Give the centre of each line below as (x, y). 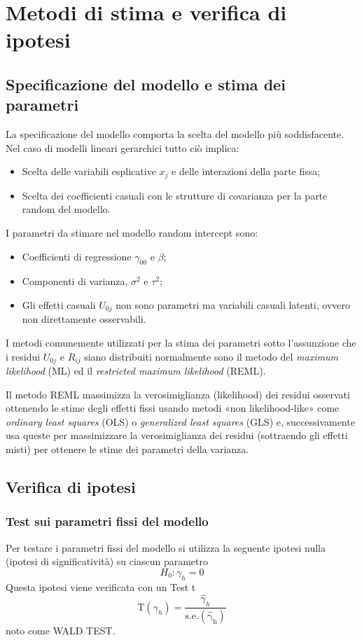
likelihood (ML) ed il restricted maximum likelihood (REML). (136, 371)
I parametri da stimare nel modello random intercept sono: (132, 232)
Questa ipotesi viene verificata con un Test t (101, 586)
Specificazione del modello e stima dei (146, 84)
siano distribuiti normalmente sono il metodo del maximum (211, 356)
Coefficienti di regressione (77, 256)
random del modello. (66, 209)
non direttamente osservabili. (84, 319)
